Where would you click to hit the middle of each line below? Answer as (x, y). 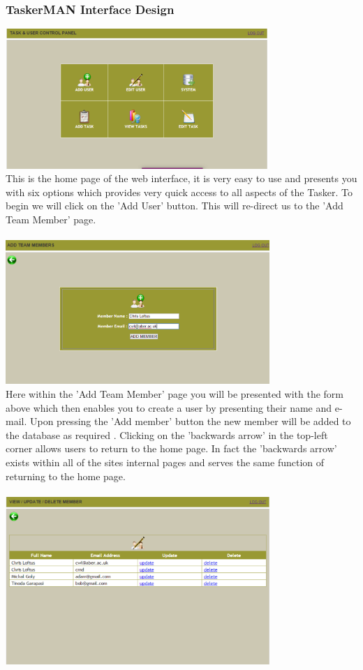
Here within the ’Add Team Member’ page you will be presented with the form (175, 394)
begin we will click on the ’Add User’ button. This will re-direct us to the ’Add (175, 206)
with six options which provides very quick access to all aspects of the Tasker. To (179, 192)
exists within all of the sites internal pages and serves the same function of (165, 462)
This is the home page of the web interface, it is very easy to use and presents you (181, 178)
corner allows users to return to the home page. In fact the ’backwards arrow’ (171, 448)
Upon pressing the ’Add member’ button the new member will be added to (190, 421)
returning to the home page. (66, 476)
